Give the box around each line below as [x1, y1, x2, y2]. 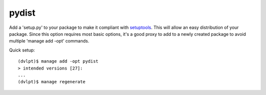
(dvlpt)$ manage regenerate [18, 79, 86, 85]
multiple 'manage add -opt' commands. [9, 38, 90, 44]
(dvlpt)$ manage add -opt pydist [18, 59, 99, 64]
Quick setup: [9, 47, 35, 53]
